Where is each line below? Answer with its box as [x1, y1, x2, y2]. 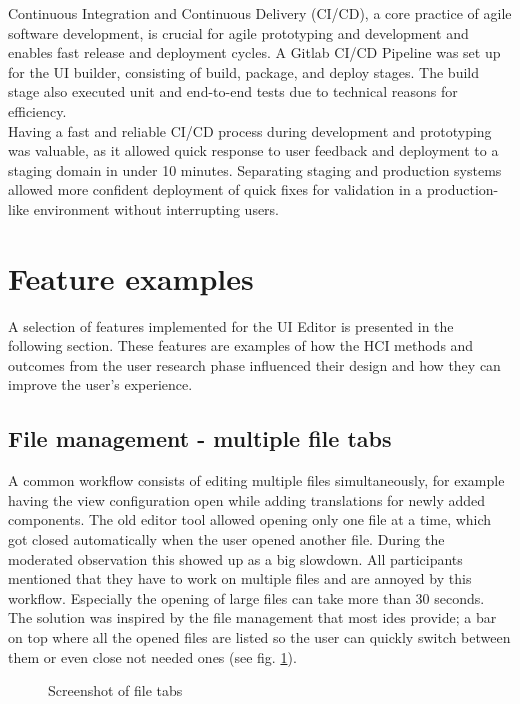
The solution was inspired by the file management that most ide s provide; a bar [8, 607, 497, 628]
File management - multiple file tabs [8, 423, 392, 454]
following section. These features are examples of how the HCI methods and [8, 335, 474, 356]
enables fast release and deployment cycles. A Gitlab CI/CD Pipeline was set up [8, 42, 501, 63]
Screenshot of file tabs [48, 680, 183, 701]
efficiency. [8, 100, 67, 121]
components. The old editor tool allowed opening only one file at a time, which [8, 509, 492, 530]
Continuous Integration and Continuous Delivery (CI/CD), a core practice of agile [8, 3, 512, 23]
